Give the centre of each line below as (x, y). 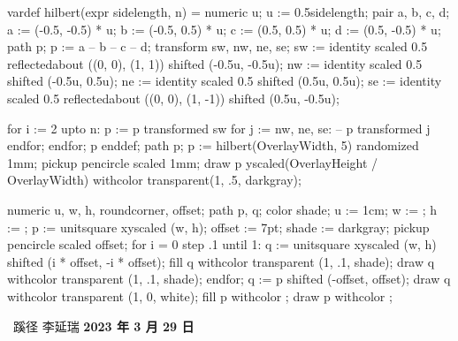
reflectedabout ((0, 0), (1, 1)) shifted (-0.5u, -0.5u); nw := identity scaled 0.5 (215, 63)
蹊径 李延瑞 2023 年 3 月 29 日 (103, 326)
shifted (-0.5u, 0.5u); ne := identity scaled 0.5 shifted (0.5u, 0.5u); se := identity (225, 81)
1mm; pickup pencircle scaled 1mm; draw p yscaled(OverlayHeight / (193, 162)
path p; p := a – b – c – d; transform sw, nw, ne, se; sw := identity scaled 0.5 (218, 46)
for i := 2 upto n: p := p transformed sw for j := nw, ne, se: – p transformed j (219, 128)
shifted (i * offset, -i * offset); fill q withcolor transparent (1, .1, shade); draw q (221, 261)
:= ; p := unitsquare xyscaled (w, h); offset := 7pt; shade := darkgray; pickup (218, 227)
